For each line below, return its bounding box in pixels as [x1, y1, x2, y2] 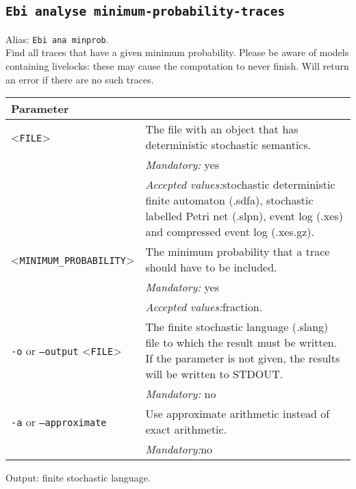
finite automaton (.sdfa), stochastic [145, 192, 314, 209]
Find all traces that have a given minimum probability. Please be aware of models [5, 45, 349, 60]
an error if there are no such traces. [5, 72, 154, 86]
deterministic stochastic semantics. [145, 137, 311, 153]
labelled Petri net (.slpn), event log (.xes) [145, 208, 343, 224]
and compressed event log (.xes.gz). [145, 224, 314, 240]
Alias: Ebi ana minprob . [5, 31, 109, 46]
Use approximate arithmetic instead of [145, 406, 330, 422]
